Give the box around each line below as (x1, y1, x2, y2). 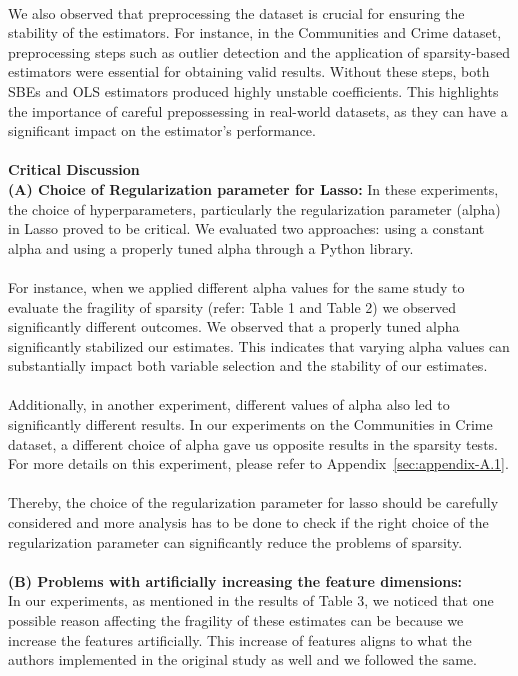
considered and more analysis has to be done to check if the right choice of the (8, 512, 489, 533)
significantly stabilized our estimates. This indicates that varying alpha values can (8, 335, 510, 356)
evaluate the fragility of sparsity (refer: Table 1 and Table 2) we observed (8, 296, 457, 317)
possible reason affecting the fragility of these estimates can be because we (8, 610, 464, 630)
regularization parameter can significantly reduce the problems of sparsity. (8, 531, 463, 552)
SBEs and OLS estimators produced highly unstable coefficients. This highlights (8, 80, 499, 101)
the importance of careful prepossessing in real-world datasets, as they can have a (8, 100, 508, 121)
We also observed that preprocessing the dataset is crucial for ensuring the (8, 2, 465, 23)
